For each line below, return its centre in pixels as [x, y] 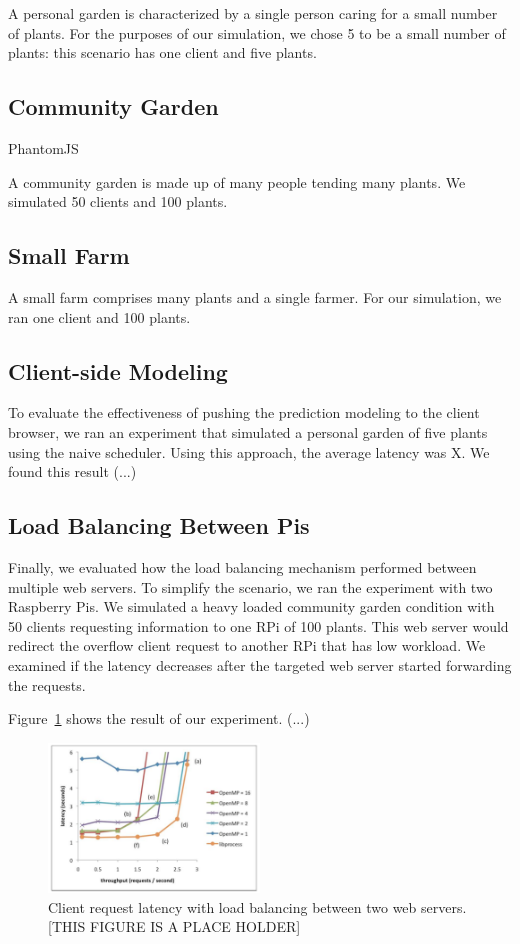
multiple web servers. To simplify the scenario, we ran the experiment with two [250, 586]
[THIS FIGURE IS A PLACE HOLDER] [174, 926]
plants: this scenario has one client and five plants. [162, 52]
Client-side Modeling [118, 370]
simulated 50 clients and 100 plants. [118, 201]
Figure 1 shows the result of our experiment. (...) [159, 718]
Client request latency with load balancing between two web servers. [257, 906]
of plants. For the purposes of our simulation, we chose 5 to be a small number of [257, 32]
